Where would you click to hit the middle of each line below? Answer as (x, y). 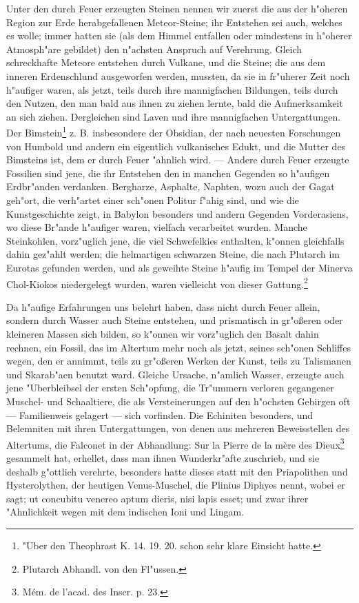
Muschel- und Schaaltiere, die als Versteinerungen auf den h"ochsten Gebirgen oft (178, 401)
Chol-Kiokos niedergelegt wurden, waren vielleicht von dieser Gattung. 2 (157, 283)
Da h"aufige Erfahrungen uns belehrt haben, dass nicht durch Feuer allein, (163, 306)
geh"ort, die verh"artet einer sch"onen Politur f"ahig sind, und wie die (153, 200)
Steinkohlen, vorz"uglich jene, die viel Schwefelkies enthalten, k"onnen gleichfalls (175, 240)
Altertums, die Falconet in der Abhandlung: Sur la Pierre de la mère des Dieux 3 (175, 443)
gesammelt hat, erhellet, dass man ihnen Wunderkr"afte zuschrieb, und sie (163, 457)
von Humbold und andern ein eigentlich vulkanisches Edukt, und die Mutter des (176, 146)
